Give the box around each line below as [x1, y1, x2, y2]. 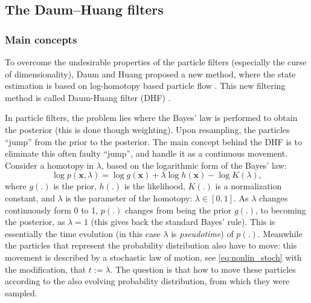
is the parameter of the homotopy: [65, 191, 193, 204]
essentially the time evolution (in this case [5, 227, 161, 239]
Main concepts [5, 31, 77, 47]
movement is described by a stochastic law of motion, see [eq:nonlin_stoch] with [5, 250, 302, 263]
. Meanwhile [257, 227, 303, 239]
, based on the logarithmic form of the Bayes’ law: [101, 158, 287, 171]
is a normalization [215, 180, 282, 192]
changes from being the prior [124, 203, 232, 216]
